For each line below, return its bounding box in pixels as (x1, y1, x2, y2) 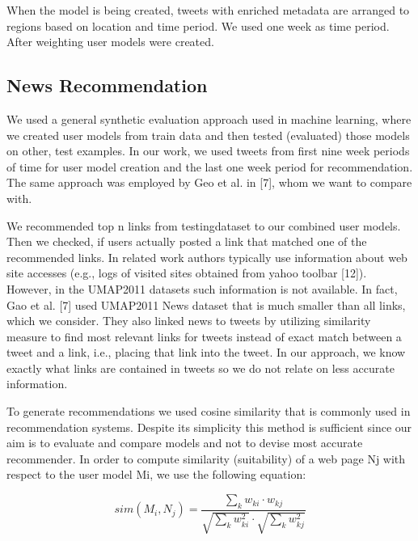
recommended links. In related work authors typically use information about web (6, 248, 407, 265)
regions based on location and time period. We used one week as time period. (6, 17, 390, 34)
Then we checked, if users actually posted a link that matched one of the (6, 233, 367, 250)
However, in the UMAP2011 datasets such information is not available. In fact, (6, 280, 398, 297)
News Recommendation (6, 73, 208, 98)
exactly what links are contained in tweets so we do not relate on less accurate (6, 359, 395, 376)
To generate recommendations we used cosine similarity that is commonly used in (6, 403, 411, 420)
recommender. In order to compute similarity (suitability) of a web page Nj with (6, 450, 406, 467)
